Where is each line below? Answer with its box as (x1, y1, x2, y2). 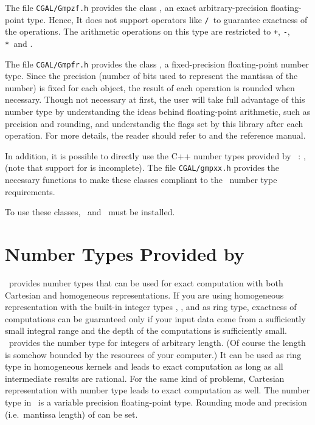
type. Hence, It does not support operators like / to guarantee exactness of (27, 13, 308, 26)
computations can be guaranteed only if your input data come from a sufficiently (5, 312, 306, 325)
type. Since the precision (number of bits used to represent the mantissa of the (5, 69, 298, 82)
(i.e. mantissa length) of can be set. (5, 407, 138, 420)
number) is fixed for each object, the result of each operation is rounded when (5, 81, 295, 94)
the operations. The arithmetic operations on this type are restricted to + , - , (5, 25, 290, 38)
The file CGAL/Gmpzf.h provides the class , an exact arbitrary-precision (5, 1, 268, 13)
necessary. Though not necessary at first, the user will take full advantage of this (5, 93, 305, 106)
